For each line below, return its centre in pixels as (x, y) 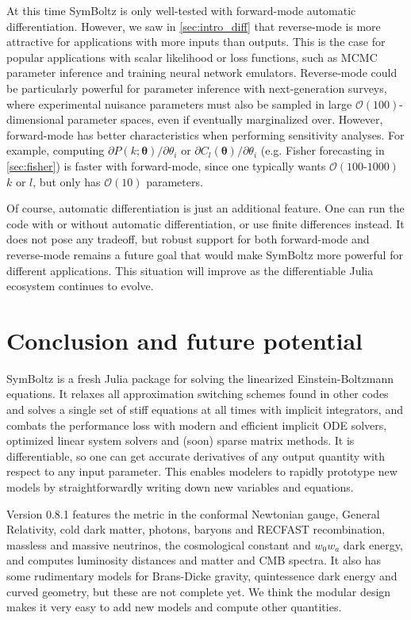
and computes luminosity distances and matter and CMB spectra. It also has (194, 560)
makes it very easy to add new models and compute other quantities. (174, 607)
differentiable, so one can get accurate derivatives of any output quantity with (196, 455)
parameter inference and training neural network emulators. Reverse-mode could (202, 73)
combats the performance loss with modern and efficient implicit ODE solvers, (197, 425)
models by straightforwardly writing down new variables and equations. (180, 486)
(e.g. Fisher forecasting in (323, 150)
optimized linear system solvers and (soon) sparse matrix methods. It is (181, 440)
